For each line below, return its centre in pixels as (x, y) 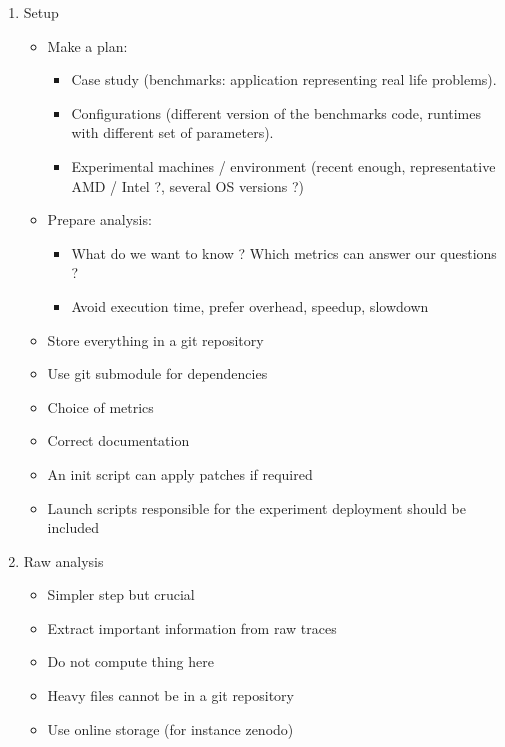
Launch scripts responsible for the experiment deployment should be (257, 507)
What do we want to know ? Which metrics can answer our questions (284, 252)
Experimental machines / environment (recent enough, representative (283, 165)
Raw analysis (63, 560)
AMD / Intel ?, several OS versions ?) (188, 185)
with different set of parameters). (172, 132)
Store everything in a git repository (155, 339)
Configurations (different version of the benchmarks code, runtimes (276, 112)
